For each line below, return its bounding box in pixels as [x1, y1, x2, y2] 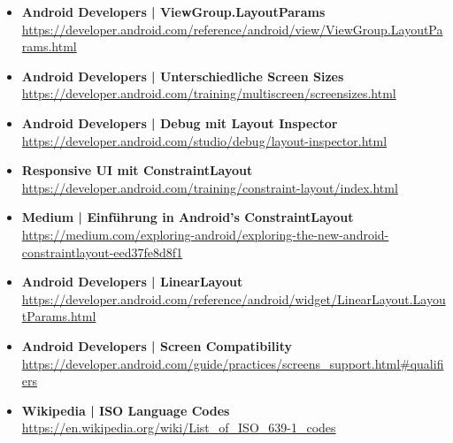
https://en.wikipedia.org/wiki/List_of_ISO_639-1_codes [21, 418, 336, 437]
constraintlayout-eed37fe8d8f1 [21, 242, 183, 261]
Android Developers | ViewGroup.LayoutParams [21, 3, 326, 20]
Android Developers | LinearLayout [21, 272, 243, 291]
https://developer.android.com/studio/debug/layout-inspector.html [21, 131, 388, 149]
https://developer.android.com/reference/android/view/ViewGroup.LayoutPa [21, 19, 443, 38]
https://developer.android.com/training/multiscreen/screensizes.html [21, 84, 396, 103]
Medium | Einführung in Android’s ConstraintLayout [21, 208, 354, 226]
